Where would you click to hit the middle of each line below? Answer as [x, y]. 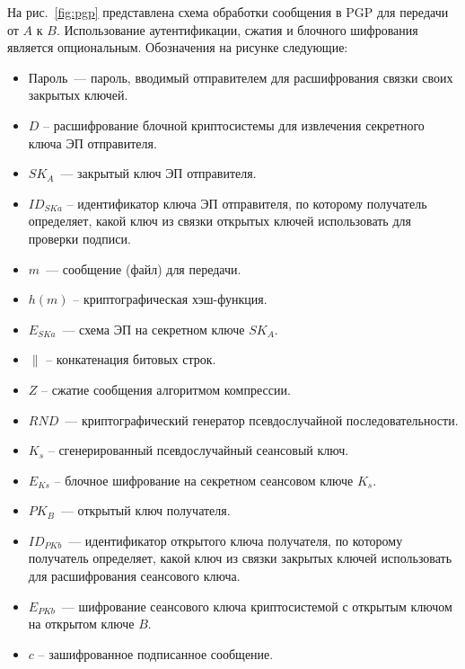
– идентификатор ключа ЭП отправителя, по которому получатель [247, 203]
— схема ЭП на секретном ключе [154, 329]
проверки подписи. [79, 238]
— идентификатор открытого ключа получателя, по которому [236, 540]
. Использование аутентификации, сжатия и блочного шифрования [237, 29]
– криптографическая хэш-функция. [170, 299]
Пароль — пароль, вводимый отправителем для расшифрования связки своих [241, 77]
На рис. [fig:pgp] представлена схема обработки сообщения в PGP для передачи [228, 12]
